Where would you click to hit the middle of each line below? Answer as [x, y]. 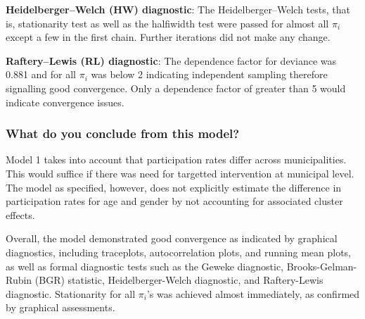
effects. [20, 214]
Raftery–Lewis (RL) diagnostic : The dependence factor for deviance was [171, 60]
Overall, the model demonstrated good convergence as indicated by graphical [172, 238]
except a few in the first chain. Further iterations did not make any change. [168, 37]
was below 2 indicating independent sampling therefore [209, 74]
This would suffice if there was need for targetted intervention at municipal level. [180, 173]
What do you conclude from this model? [123, 133]
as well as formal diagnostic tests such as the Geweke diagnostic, [145, 266]
